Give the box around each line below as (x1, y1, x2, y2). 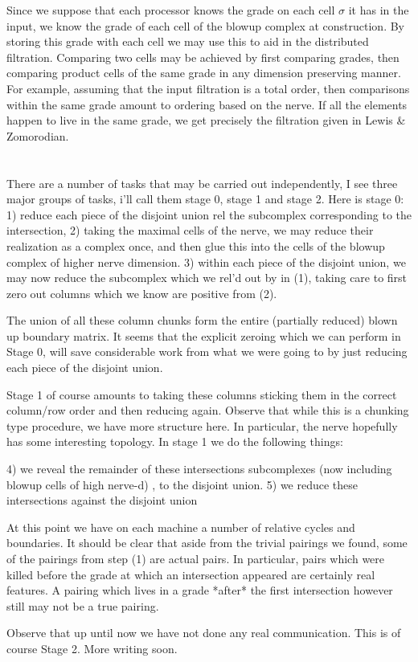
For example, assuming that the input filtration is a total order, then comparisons (6, 80, 410, 96)
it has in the (348, 2, 409, 18)
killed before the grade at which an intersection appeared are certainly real (6, 566, 375, 582)
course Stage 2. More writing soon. (6, 640, 178, 656)
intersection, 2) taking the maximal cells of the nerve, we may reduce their (6, 222, 374, 239)
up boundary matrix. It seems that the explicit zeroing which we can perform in (6, 327, 401, 344)
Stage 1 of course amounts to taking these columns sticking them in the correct (6, 386, 397, 403)
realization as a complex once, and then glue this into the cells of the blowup (6, 237, 385, 254)
